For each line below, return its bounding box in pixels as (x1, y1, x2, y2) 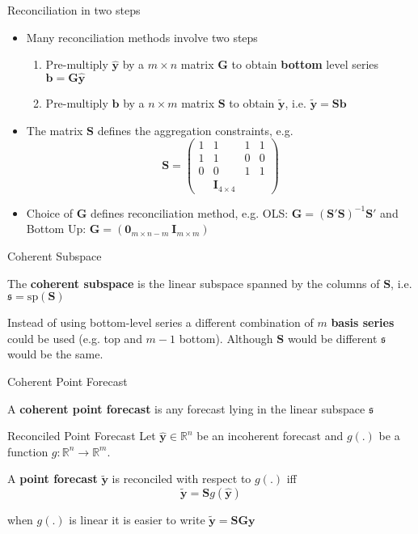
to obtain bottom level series (231, 56, 379, 73)
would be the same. (7, 345, 103, 362)
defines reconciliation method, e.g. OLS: (90, 204, 289, 221)
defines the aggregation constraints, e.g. (97, 121, 293, 138)
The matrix (26, 121, 83, 138)
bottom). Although (179, 329, 273, 346)
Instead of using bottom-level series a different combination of (7, 314, 314, 331)
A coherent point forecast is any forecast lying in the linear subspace (7, 400, 365, 417)
